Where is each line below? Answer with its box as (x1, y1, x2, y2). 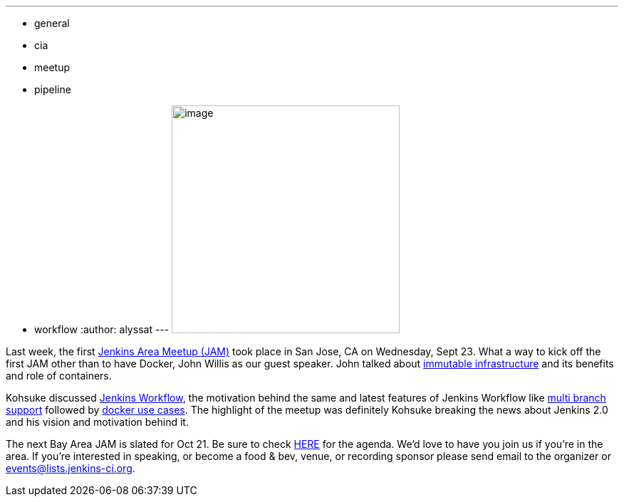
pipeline (34, 83, 71, 95)
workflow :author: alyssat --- (34, 323, 170, 335)
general (34, 17, 70, 29)
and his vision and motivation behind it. (6, 416, 189, 428)
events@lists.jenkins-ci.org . (6, 462, 135, 474)
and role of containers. (6, 370, 112, 382)
